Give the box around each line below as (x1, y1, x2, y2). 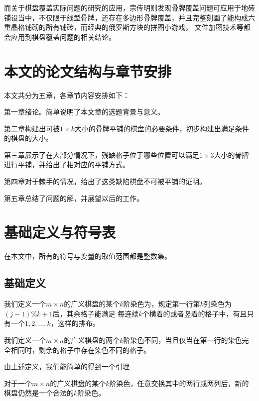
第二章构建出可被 (4, 123, 60, 133)
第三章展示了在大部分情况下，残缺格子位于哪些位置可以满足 (4, 149, 199, 160)
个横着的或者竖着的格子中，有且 (142, 308, 247, 318)
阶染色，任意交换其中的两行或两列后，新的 (109, 378, 249, 388)
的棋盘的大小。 (4, 133, 53, 143)
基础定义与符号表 (4, 222, 116, 242)
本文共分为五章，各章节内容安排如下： (4, 90, 129, 100)
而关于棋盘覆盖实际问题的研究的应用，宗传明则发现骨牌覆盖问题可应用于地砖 (4, 2, 255, 12)
